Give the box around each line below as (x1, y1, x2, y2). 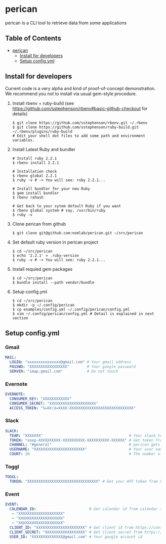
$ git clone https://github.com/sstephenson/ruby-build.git (12, 125, 139, 130)
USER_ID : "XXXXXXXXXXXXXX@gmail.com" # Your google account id (9, 534, 142, 539)
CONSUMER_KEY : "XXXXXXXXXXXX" (9, 396, 72, 401)
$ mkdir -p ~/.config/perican (12, 302, 75, 307)
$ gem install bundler (12, 191, 59, 196)
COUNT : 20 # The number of (9, 451, 163, 456)
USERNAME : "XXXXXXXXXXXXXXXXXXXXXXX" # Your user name (9, 447, 165, 452)
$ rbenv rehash (12, 195, 44, 200)
